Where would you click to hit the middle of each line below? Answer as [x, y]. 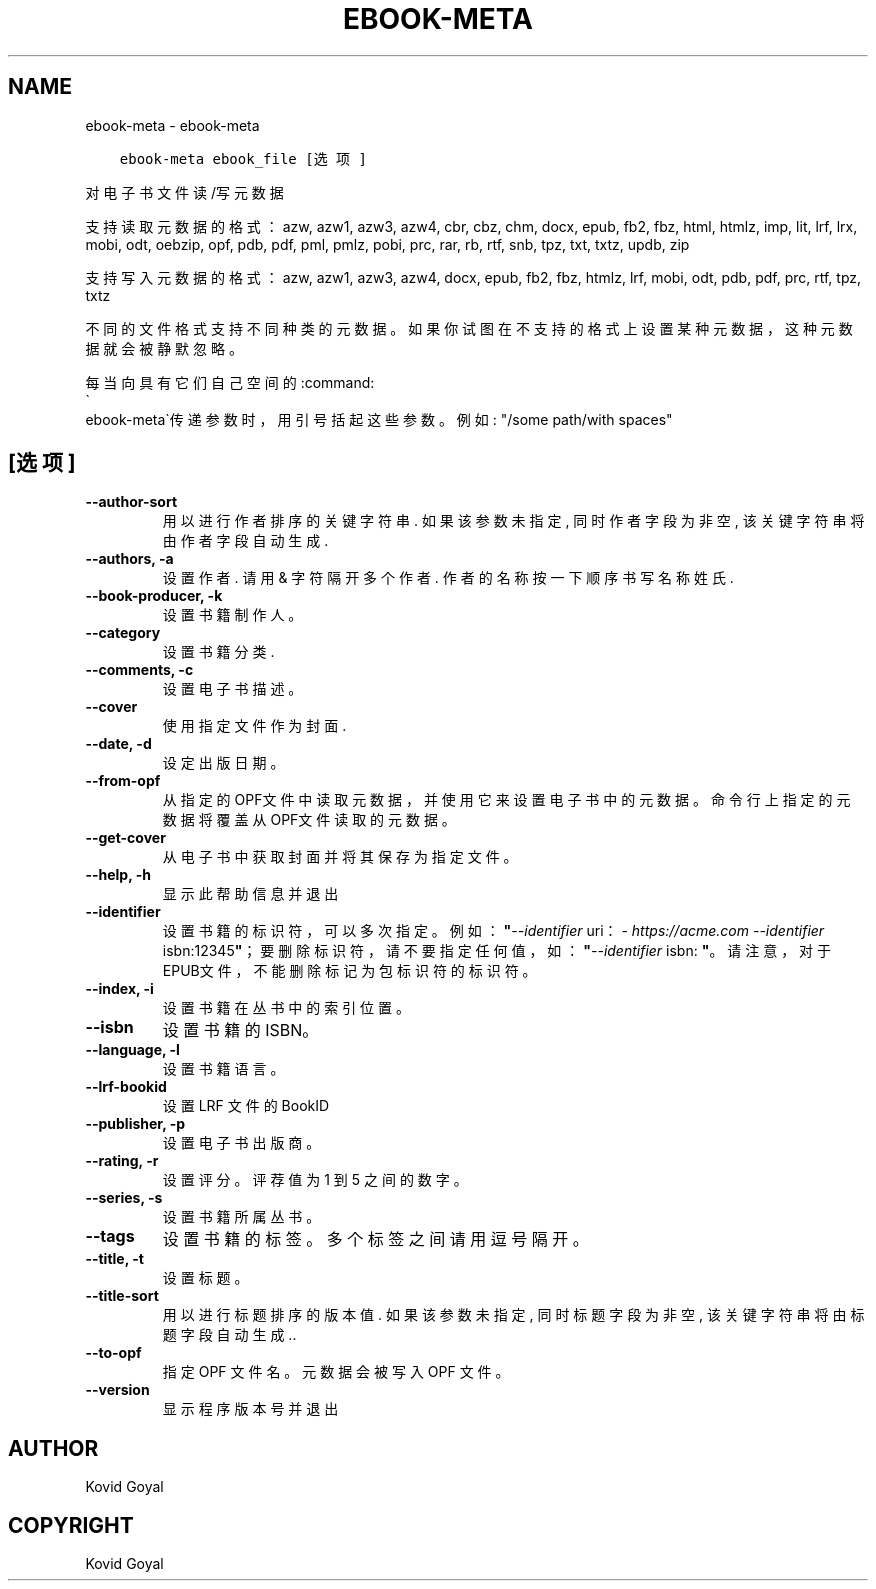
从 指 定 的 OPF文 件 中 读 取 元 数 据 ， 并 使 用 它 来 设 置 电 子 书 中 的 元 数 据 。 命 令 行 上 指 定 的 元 [506, 800]
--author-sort [131, 502]
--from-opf [123, 781]
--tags [110, 1236]
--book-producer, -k [154, 596]
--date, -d [118, 744]
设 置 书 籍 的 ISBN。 [240, 1030]
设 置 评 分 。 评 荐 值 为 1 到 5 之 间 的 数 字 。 [315, 1180]
